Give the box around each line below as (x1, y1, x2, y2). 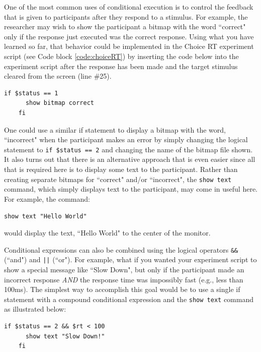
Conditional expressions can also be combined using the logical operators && (4, 244, 238, 255)
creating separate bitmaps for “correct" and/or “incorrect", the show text (4, 173, 232, 184)
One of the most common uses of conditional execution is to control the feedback (4, 2, 253, 12)
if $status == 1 (4, 89, 58, 97)
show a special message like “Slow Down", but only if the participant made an (4, 264, 244, 274)
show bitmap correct (25, 99, 94, 107)
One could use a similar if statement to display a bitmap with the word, (4, 124, 226, 135)
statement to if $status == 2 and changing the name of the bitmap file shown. (4, 144, 253, 154)
